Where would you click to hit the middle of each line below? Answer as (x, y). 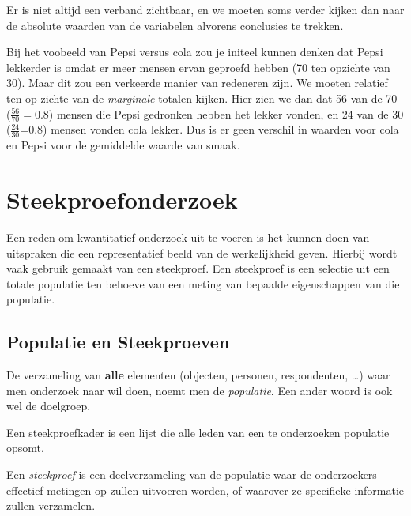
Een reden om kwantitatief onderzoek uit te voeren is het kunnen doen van (188, 237)
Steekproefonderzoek (122, 199)
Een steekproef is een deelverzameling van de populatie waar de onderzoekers (192, 475)
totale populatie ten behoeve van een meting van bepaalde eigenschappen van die (203, 283)
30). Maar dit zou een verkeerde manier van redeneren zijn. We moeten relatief (197, 83)
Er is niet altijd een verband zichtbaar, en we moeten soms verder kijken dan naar (205, 9)
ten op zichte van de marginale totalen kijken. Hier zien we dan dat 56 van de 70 (202, 98)
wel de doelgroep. (49, 406)
